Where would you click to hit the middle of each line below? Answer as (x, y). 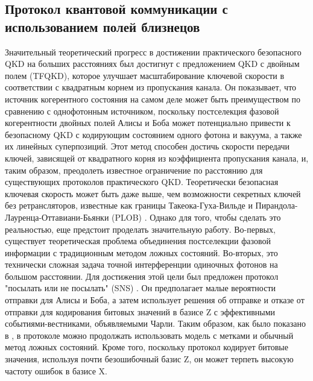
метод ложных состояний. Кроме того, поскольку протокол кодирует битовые (147, 347)
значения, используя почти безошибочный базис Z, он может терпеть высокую (149, 359)
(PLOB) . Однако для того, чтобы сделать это (196, 217)
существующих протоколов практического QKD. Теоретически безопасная (142, 182)
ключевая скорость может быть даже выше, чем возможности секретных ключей (153, 193)
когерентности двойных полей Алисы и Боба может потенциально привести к (148, 123)
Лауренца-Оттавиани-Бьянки (57, 217)
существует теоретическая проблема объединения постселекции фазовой (138, 241)
